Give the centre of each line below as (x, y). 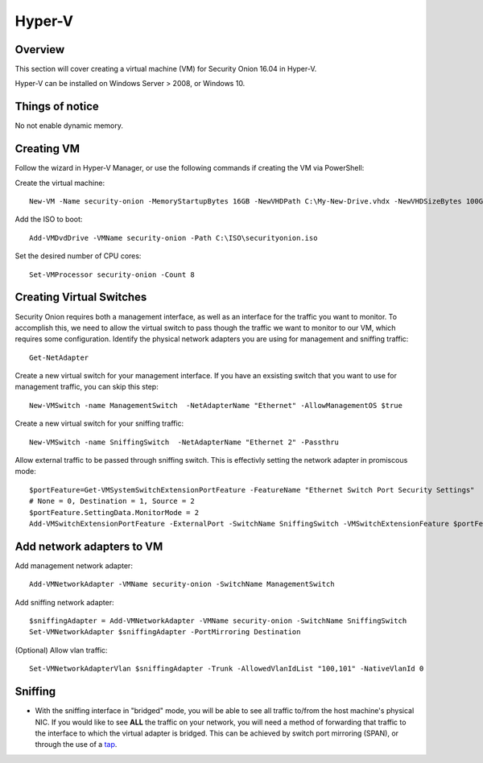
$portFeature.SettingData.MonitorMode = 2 (114, 512)
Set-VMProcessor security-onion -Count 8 (112, 274)
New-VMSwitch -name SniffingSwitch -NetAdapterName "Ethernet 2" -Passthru (184, 442)
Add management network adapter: (74, 565)
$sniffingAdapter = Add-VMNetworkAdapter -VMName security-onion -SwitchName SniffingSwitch (218, 621)
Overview (40, 49)
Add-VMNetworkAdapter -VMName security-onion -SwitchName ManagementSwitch (182, 584)
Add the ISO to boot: (49, 219)
